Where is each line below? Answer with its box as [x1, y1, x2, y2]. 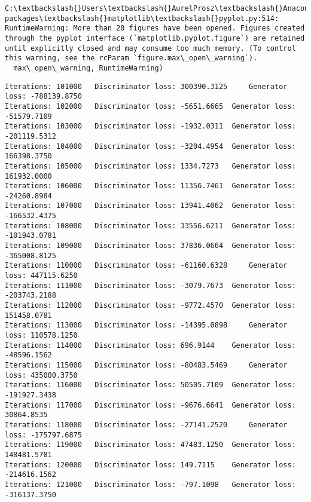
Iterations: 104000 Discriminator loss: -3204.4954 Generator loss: [5, 142, 296, 151]
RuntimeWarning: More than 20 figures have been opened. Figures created [5, 24, 305, 33]
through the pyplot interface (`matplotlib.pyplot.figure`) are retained [5, 33, 305, 42]
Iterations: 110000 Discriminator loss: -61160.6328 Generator [5, 261, 288, 270]
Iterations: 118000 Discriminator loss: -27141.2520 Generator [5, 420, 288, 429]
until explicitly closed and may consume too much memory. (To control [5, 44, 296, 53]
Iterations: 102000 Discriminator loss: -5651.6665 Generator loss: [5, 102, 296, 111]
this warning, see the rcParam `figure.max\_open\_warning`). [5, 54, 258, 63]
